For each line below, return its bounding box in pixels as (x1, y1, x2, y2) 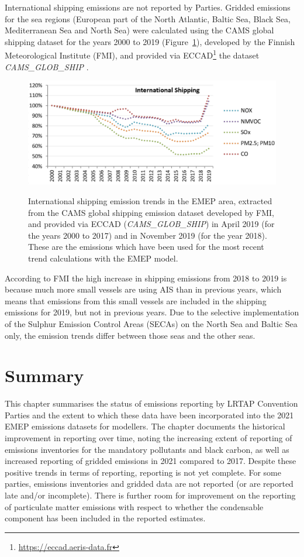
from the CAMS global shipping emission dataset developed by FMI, (28, 206, 274, 218)
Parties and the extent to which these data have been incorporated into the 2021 (5, 408, 294, 421)
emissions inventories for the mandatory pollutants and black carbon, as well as (5, 443, 289, 455)
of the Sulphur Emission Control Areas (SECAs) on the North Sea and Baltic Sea (5, 317, 298, 329)
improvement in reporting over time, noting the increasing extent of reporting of (5, 432, 292, 444)
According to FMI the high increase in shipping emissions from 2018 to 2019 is (5, 271, 287, 284)
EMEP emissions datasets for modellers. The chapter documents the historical (5, 420, 285, 432)
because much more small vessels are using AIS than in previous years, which (5, 283, 282, 295)
